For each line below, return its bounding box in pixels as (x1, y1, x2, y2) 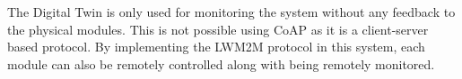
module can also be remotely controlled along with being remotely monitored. (7, 54, 435, 73)
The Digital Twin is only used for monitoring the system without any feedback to (7, 3, 456, 20)
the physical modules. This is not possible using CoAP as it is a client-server (7, 20, 429, 38)
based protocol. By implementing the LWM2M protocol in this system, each (7, 37, 425, 56)
